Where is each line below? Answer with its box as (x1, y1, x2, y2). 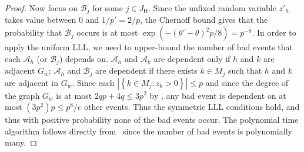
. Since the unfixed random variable (148, 2, 276, 13)
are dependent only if (153, 52, 230, 64)
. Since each (72, 76, 115, 88)
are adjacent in (5, 76, 59, 88)
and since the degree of (205, 76, 289, 88)
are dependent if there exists (95, 64, 198, 77)
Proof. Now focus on (5, 2, 78, 13)
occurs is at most (76, 26, 138, 39)
